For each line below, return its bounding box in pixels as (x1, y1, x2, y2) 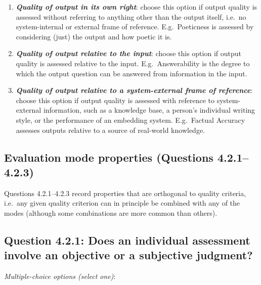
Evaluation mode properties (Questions (4, 149, 213, 165)
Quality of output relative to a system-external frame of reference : (16, 85, 253, 96)
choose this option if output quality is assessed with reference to (16, 94, 215, 105)
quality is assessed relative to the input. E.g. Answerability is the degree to (16, 58, 250, 68)
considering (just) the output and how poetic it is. (16, 31, 172, 41)
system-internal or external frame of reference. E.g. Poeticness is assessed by (16, 21, 254, 32)
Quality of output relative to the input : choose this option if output (16, 48, 241, 59)
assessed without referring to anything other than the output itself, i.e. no (16, 11, 246, 22)
